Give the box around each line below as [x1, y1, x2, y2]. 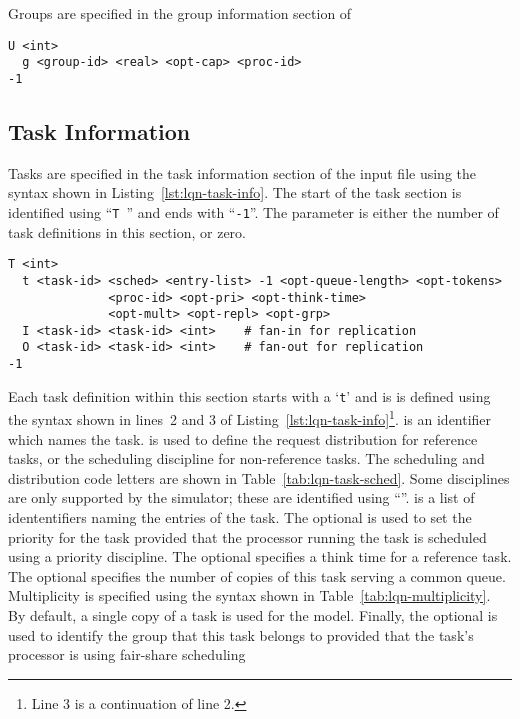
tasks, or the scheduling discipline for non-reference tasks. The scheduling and [8, 448, 485, 469]
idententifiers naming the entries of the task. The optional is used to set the [8, 507, 472, 528]
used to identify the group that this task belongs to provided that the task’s [8, 624, 474, 645]
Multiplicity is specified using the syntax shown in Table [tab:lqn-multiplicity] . [8, 585, 491, 606]
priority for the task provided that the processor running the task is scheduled [8, 526, 487, 547]
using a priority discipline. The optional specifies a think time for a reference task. [8, 546, 512, 567]
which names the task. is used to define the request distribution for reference [8, 428, 478, 449]
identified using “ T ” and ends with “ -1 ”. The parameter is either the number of [8, 201, 499, 222]
